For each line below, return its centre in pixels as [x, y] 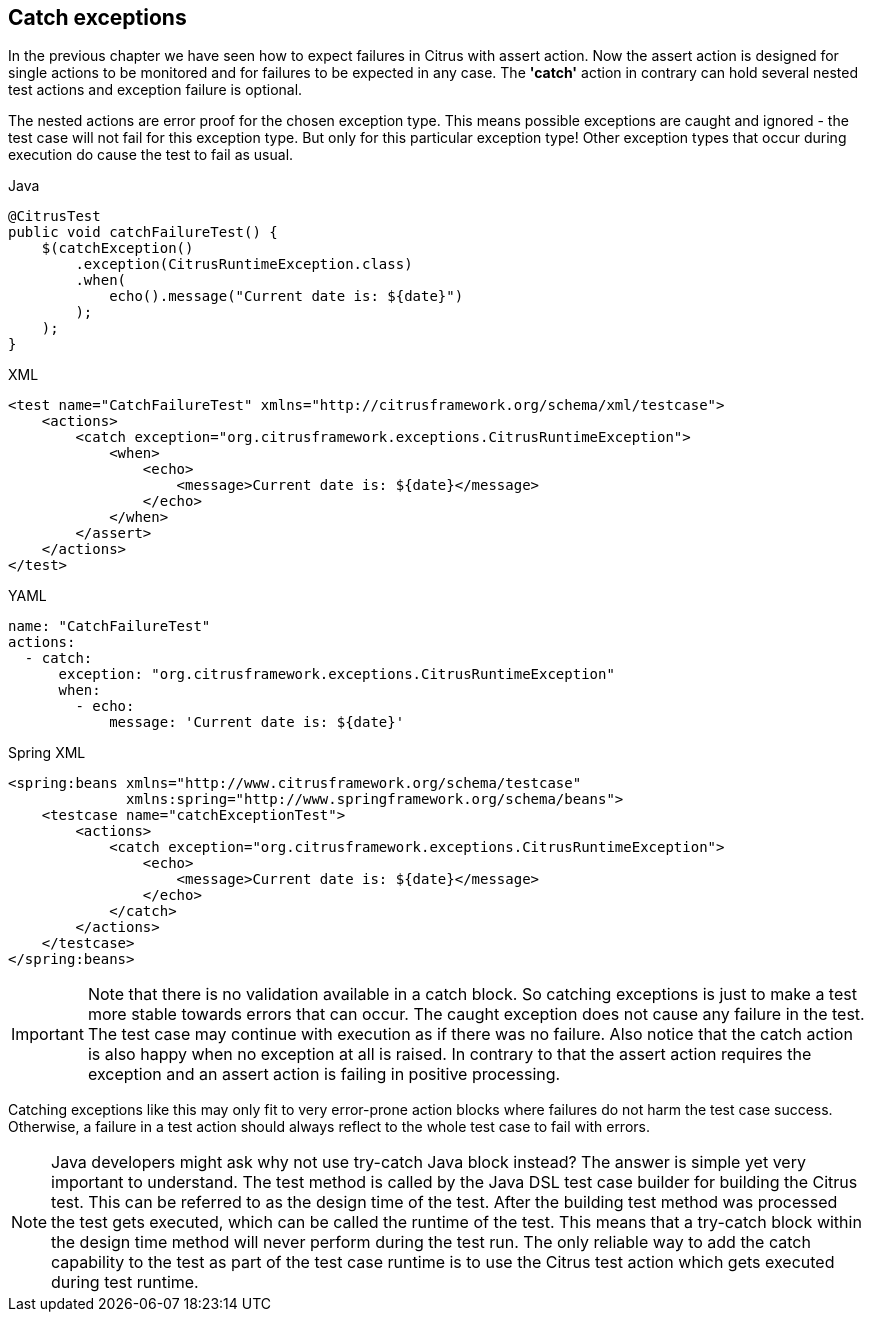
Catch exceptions [97, 17]
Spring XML [47, 753]
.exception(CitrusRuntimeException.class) [244, 264]
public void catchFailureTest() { [143, 232]
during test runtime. [125, 1282]
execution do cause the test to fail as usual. [151, 155]
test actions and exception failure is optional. [155, 90]
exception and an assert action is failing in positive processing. [324, 1074]
